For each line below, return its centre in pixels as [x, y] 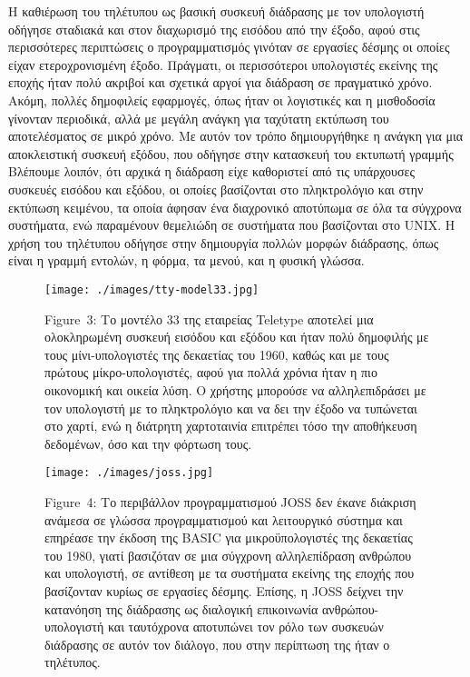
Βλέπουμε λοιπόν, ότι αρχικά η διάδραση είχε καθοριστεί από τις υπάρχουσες [211, 171]
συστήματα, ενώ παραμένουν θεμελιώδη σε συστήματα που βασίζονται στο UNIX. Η [232, 225]
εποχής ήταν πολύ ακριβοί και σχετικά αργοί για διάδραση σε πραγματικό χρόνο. [220, 82]
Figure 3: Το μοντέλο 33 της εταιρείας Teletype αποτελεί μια [209, 319]
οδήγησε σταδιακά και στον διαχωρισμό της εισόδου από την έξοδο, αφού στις [214, 29]
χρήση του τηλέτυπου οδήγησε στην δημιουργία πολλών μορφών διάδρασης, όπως [224, 242]
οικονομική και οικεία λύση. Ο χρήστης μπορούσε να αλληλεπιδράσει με [235, 389]
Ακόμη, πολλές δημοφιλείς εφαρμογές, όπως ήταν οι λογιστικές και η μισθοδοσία [222, 100]
